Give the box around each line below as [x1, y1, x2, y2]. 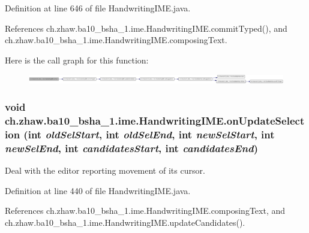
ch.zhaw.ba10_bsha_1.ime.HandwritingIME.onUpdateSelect [5, 113, 305, 128]
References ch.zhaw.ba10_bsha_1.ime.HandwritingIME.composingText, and [5, 204, 286, 217]
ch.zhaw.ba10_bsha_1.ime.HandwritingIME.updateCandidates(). [5, 216, 245, 228]
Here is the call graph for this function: [5, 53, 149, 66]
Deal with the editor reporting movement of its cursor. [5, 164, 205, 176]
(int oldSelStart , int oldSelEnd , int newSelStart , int [23, 126, 275, 141]
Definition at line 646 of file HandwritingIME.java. [5, 2, 191, 14]
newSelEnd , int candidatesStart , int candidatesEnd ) [5, 140, 259, 155]
